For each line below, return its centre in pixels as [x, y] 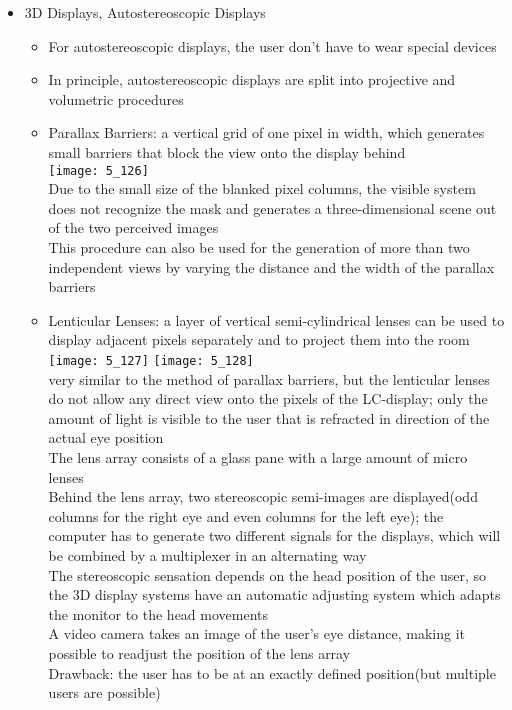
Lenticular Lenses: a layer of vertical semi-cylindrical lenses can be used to [276, 319]
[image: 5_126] [98, 170]
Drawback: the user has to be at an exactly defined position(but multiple [272, 672]
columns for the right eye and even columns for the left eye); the [246, 515]
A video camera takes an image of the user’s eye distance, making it [257, 633]
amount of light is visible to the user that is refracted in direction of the [269, 417]
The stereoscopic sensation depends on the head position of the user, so [267, 574]
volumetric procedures [116, 98]
